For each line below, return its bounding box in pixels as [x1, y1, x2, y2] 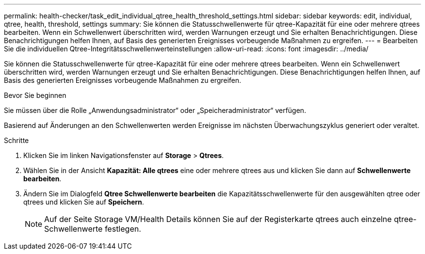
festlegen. [104, 224, 141, 234]
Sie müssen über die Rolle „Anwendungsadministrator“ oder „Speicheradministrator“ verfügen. [4, 106, 306, 114]
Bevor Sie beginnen [4, 91, 66, 99]
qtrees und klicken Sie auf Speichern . [23, 198, 144, 206]
